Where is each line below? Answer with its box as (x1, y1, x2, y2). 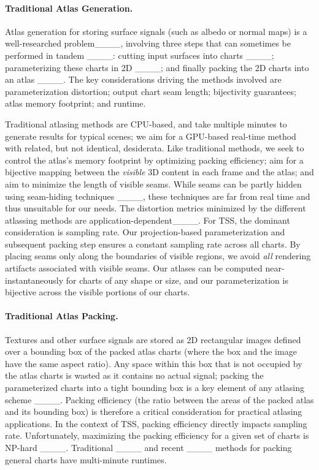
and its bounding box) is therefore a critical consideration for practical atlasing (5, 405, 302, 418)
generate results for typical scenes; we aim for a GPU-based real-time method (5, 129, 296, 142)
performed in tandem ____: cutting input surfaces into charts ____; (5, 48, 274, 61)
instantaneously (5, 273, 64, 286)
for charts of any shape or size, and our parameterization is (66, 273, 288, 286)
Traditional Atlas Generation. (5, 1, 133, 14)
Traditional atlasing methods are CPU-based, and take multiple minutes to (5, 117, 287, 130)
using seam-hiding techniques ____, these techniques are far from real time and (5, 189, 310, 202)
